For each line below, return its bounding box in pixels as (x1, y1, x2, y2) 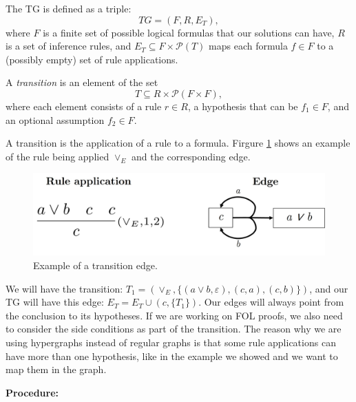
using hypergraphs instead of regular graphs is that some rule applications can (6, 335, 336, 349)
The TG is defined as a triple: (6, 1, 132, 15)
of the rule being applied (6, 149, 109, 163)
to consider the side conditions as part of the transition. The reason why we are (6, 321, 342, 336)
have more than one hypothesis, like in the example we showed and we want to (6, 348, 338, 363)
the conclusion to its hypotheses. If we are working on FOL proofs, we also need (6, 308, 343, 322)
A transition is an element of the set (6, 75, 158, 89)
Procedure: (6, 385, 59, 399)
